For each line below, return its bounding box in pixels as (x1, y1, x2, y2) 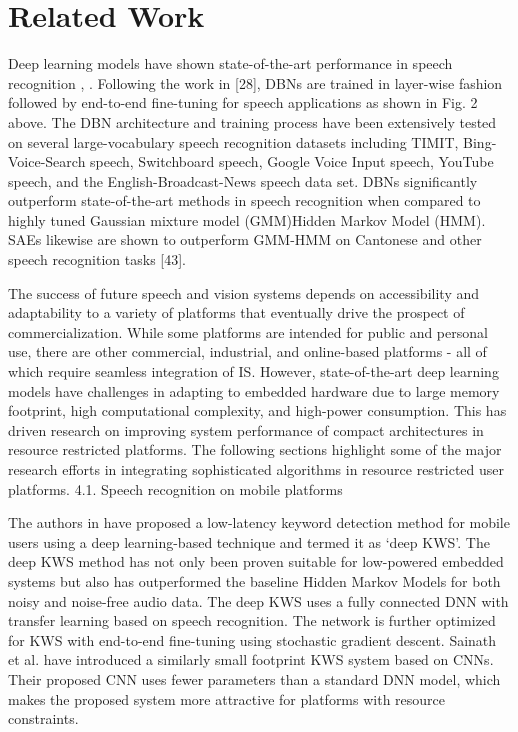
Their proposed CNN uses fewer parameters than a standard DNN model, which (8, 668, 501, 689)
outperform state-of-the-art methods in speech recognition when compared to (8, 190, 481, 211)
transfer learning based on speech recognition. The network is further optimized (8, 610, 496, 631)
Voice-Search (8, 151, 86, 172)
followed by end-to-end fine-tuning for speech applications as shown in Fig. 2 (8, 92, 478, 113)
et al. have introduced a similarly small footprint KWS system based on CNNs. (8, 649, 494, 670)
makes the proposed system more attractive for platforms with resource (8, 688, 446, 709)
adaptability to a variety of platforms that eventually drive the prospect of (8, 302, 465, 323)
